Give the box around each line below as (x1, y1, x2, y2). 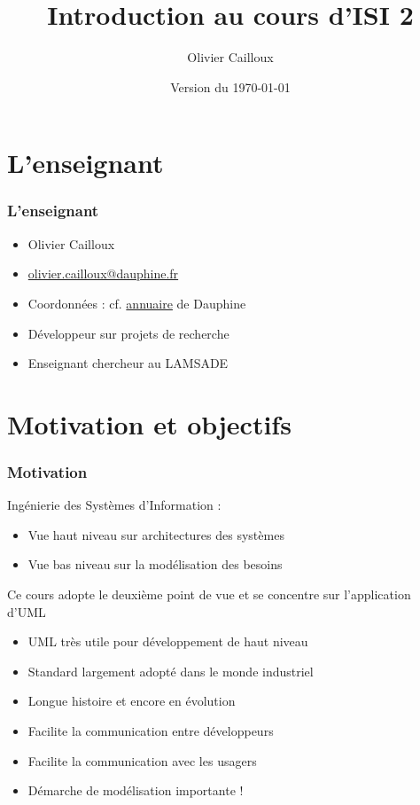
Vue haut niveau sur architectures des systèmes (27, 525, 284, 543)
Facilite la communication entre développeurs (27, 722, 274, 740)
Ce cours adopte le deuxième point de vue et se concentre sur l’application (7, 585, 411, 604)
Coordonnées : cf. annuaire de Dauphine (27, 293, 246, 312)
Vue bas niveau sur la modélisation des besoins (27, 555, 283, 574)
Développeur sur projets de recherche (27, 324, 229, 342)
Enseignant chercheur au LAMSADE (27, 354, 229, 372)
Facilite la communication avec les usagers (27, 751, 257, 770)
